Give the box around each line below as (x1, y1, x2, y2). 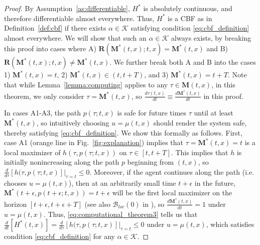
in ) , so (143, 198, 165, 209)
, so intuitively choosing (36, 117, 109, 128)
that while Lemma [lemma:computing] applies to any (4, 79, 168, 89)
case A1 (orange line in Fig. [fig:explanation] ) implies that (4, 137, 184, 148)
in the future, (194, 177, 236, 188)
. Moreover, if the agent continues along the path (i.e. (89, 166, 254, 177)
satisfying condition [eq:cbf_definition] (131, 23, 249, 33)
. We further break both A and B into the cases (109, 57, 256, 67)
